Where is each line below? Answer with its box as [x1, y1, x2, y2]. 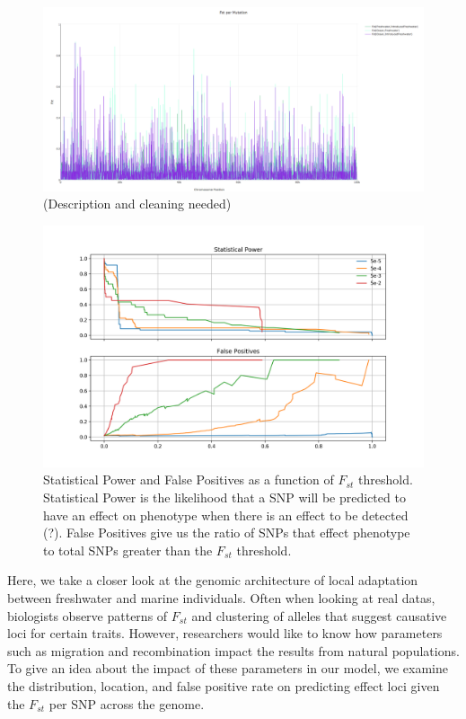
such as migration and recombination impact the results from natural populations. [7, 641, 460, 660]
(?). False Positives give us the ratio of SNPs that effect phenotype [43, 523, 410, 542]
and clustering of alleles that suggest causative [191, 606, 447, 625]
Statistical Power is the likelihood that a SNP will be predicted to [43, 488, 406, 507]
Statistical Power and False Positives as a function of [43, 470, 334, 489]
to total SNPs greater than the [43, 540, 213, 559]
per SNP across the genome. [48, 694, 205, 713]
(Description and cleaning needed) [43, 194, 232, 213]
